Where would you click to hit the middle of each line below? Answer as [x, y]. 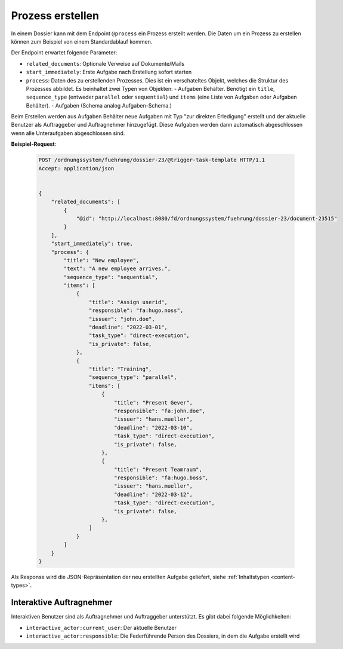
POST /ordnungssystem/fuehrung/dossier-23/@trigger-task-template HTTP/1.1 [152, 160]
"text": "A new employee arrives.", [117, 269]
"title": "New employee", [101, 260]
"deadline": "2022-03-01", [128, 327]
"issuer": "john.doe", [122, 319]
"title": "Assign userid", [128, 302]
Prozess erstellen [55, 16]
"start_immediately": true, [92, 244]
